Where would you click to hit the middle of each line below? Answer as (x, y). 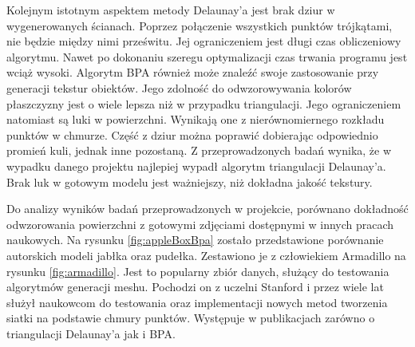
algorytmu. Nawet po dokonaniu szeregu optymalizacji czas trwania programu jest (207, 56)
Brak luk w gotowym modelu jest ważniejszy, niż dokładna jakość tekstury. (190, 181)
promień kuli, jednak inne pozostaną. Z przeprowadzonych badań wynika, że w (199, 150)
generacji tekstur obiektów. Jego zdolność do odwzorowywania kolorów (179, 87)
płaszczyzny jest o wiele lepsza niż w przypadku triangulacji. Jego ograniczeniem (204, 103)
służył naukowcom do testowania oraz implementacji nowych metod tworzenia (197, 302)
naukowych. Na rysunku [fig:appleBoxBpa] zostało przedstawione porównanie (195, 240)
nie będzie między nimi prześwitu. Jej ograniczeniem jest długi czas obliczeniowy (204, 41)
